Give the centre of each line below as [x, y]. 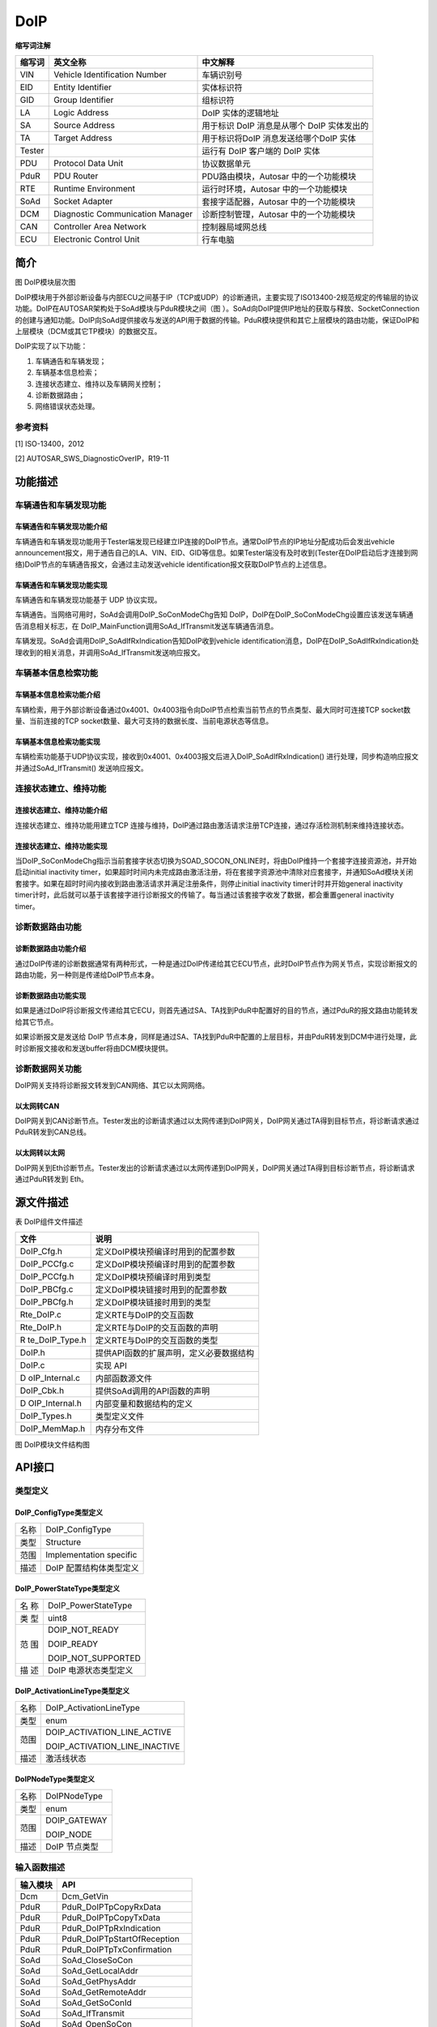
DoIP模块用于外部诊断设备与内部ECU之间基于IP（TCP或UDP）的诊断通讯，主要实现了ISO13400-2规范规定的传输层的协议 [217, 297]
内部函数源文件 [124, 1378]
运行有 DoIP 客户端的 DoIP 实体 [261, 151]
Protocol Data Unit [89, 163]
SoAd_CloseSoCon [98, 1961]
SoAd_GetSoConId [97, 2003]
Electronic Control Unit [97, 239]
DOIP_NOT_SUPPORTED [94, 1658]
